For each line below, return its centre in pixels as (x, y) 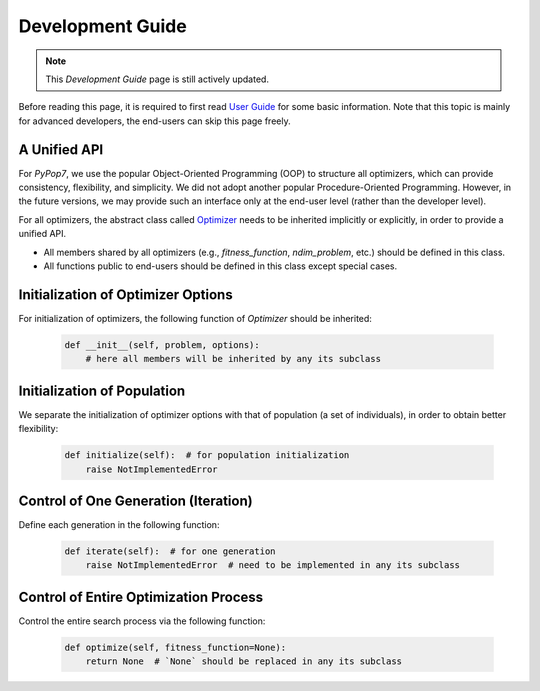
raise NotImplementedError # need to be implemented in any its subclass (272, 565)
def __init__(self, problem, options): (162, 344)
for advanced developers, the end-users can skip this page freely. (154, 121)
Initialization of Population (102, 390)
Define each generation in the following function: (119, 525)
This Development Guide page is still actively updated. (157, 79)
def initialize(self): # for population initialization (207, 455)
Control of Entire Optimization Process (141, 596)
